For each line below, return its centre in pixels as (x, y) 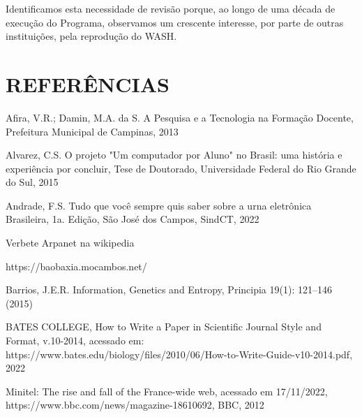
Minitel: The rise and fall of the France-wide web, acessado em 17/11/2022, (167, 391)
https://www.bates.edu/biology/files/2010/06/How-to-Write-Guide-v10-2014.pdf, (179, 354)
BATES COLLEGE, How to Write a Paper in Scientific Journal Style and (164, 327)
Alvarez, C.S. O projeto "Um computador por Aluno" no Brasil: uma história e (174, 155)
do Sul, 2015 (32, 182)
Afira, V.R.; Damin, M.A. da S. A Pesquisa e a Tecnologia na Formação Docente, (180, 117)
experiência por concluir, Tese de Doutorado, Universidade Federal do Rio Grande (181, 168)
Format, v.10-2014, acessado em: (75, 341)
